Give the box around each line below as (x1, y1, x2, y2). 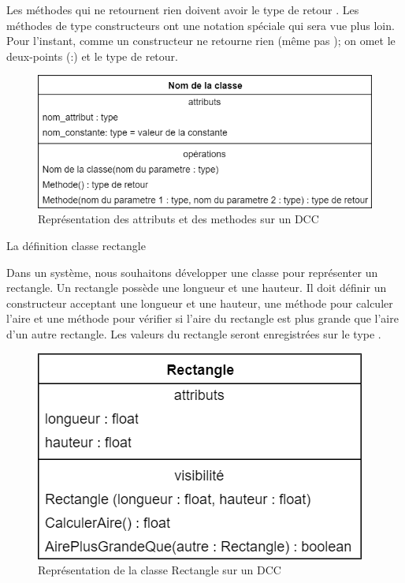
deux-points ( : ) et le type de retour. (6, 47, 178, 64)
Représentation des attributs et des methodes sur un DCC (38, 211, 319, 227)
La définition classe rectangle (6, 237, 146, 253)
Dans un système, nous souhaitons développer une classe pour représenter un (6, 263, 378, 280)
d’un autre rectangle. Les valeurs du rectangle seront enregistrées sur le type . (6, 325, 381, 342)
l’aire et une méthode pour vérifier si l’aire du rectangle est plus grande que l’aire (6, 310, 399, 327)
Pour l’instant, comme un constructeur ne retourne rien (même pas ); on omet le (6, 32, 396, 49)
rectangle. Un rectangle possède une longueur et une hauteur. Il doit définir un (6, 279, 387, 296)
